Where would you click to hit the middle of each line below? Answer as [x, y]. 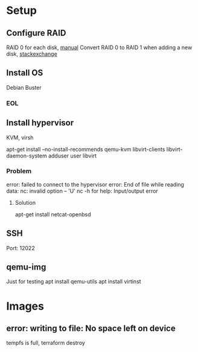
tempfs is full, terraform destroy [46, 343]
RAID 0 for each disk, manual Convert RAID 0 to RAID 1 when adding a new [99, 47]
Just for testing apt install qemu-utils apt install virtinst [74, 282]
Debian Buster [24, 87]
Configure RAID [36, 33]
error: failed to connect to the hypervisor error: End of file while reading [95, 184]
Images [25, 306]
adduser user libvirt [72, 156]
